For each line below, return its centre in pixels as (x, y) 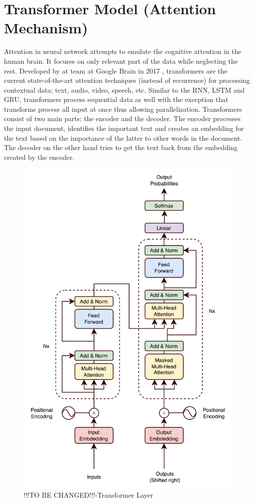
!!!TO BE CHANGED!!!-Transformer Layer (89, 495)
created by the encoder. (39, 157)
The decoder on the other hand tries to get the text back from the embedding (121, 147)
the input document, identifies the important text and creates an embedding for (124, 128)
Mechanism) (46, 28)
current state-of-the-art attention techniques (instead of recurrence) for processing (127, 80)
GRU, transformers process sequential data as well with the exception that (116, 99)
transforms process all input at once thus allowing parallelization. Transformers (123, 109)
